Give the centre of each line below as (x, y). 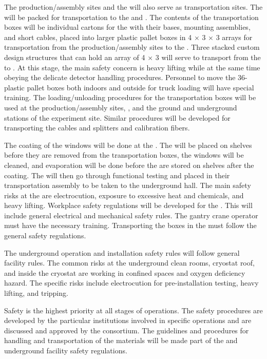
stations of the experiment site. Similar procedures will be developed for (117, 117)
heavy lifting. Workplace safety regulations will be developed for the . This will (128, 205)
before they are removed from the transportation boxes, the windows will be (124, 155)
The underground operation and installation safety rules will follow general (122, 252)
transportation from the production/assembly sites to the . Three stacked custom (132, 47)
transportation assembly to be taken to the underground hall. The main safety (128, 185)
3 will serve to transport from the (208, 57)
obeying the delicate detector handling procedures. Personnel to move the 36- (126, 77)
